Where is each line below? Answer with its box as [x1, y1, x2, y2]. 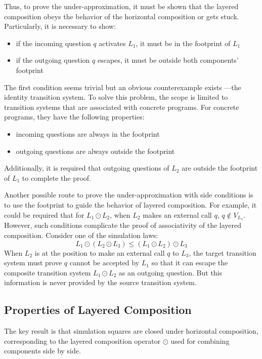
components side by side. [4, 345, 81, 356]
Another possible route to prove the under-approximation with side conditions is [4, 189, 253, 200]
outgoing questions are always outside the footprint [16, 145, 175, 156]
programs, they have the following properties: [4, 111, 145, 122]
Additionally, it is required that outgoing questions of [4, 163, 169, 173]
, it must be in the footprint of [136, 37, 231, 48]
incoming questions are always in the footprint [16, 128, 160, 139]
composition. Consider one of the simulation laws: [4, 229, 158, 240]
